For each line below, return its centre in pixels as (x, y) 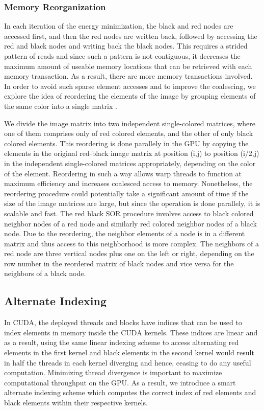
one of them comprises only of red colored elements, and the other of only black (129, 133)
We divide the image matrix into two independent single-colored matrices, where (130, 123)
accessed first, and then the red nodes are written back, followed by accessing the (131, 36)
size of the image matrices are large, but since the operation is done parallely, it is (132, 203)
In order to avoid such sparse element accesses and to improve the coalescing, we (130, 86)
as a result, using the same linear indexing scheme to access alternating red (122, 342)
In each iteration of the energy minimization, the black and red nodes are (119, 26)
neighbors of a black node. (45, 273)
